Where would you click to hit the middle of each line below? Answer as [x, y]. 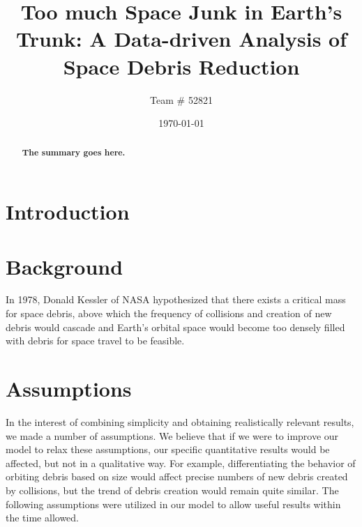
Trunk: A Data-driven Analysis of [181, 39]
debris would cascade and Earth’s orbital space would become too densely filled [175, 327]
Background [65, 266]
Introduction [68, 212]
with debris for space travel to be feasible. [95, 341]
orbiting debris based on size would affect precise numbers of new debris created [177, 476]
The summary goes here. [74, 153]
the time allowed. [42, 518]
